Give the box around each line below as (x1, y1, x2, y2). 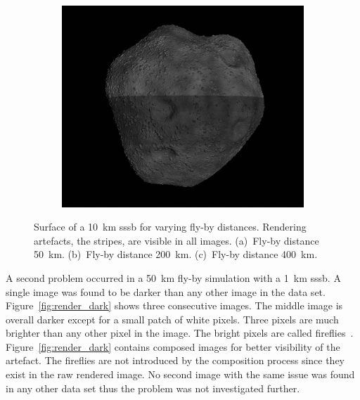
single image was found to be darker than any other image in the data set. (6, 284, 326, 299)
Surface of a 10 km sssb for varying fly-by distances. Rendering (34, 219, 307, 234)
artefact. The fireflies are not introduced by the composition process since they (6, 353, 345, 368)
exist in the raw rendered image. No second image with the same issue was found (6, 367, 355, 382)
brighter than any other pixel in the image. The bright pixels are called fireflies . (6, 325, 354, 340)
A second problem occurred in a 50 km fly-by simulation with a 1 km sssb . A (6, 270, 341, 285)
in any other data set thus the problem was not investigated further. (6, 380, 300, 395)
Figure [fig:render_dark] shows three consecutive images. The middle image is (6, 298, 343, 313)
